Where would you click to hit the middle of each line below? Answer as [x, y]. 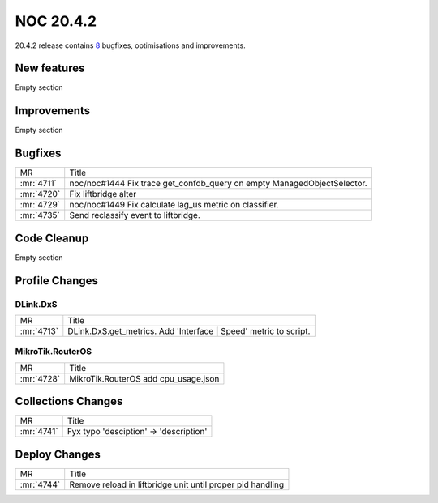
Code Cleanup [52, 238]
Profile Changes [57, 281]
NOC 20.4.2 [56, 21]
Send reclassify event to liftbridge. [135, 215]
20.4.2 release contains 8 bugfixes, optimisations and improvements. [131, 45]
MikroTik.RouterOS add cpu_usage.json [144, 378]
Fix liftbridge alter [103, 194]
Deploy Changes [58, 454]
